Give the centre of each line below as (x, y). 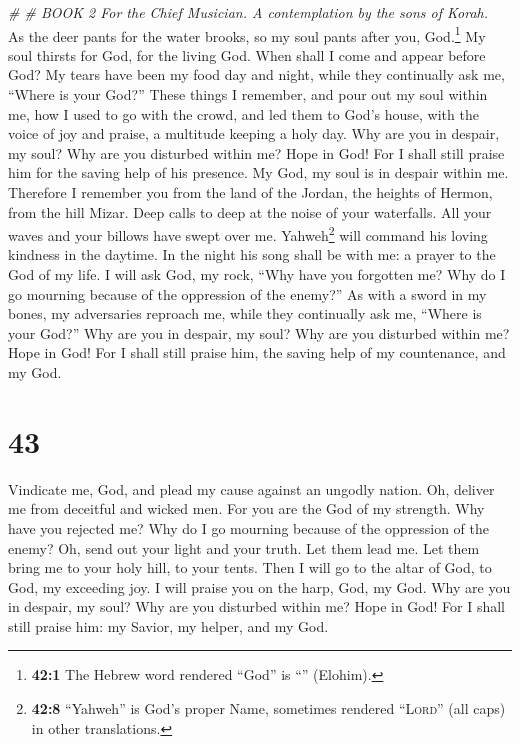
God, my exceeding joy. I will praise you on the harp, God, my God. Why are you (259, 586)
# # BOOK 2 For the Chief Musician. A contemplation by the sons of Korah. (248, 12)
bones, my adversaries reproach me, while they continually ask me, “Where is (245, 313)
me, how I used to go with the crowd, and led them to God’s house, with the (243, 113)
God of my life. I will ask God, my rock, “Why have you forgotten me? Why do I (257, 274)
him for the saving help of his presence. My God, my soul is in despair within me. (258, 172)
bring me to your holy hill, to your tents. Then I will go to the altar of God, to (250, 567)
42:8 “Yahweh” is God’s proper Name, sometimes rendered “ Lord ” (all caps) (268, 708)
